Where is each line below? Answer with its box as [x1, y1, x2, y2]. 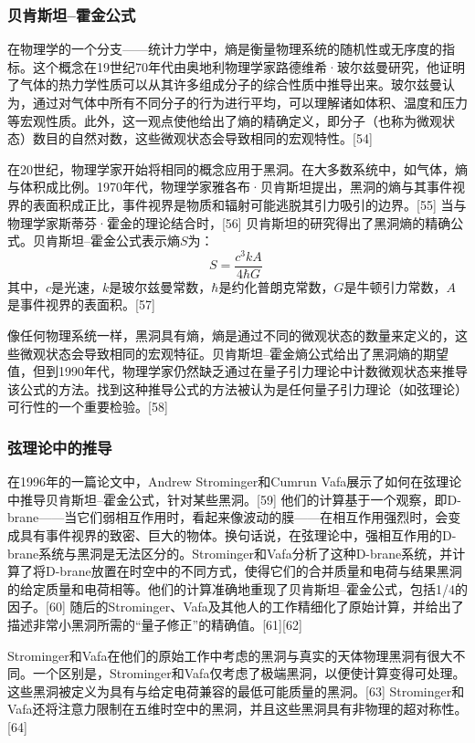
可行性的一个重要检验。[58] [7, 397, 168, 416]
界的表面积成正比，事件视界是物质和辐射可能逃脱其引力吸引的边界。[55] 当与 [7, 194, 467, 214]
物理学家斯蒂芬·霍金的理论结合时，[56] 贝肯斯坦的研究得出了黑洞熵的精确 [7, 213, 451, 232]
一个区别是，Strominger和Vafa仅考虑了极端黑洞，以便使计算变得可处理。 [32, 664, 466, 683]
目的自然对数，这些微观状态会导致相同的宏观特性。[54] [45, 129, 373, 148]
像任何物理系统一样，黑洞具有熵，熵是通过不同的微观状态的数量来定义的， [7, 326, 455, 345]
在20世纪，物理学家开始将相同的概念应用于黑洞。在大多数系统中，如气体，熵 [7, 159, 468, 178]
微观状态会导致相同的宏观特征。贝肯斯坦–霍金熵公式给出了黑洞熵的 [19, 343, 423, 362]
